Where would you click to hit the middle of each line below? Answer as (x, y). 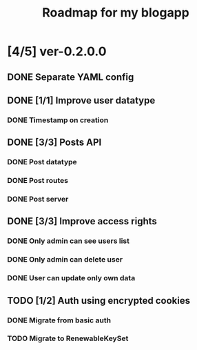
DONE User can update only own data (71, 278)
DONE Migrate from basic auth (59, 320)
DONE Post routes (38, 181)
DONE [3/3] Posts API (54, 143)
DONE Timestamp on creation (58, 120)
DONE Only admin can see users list (68, 241)
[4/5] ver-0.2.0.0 (57, 51)
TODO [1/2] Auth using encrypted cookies (99, 301)
